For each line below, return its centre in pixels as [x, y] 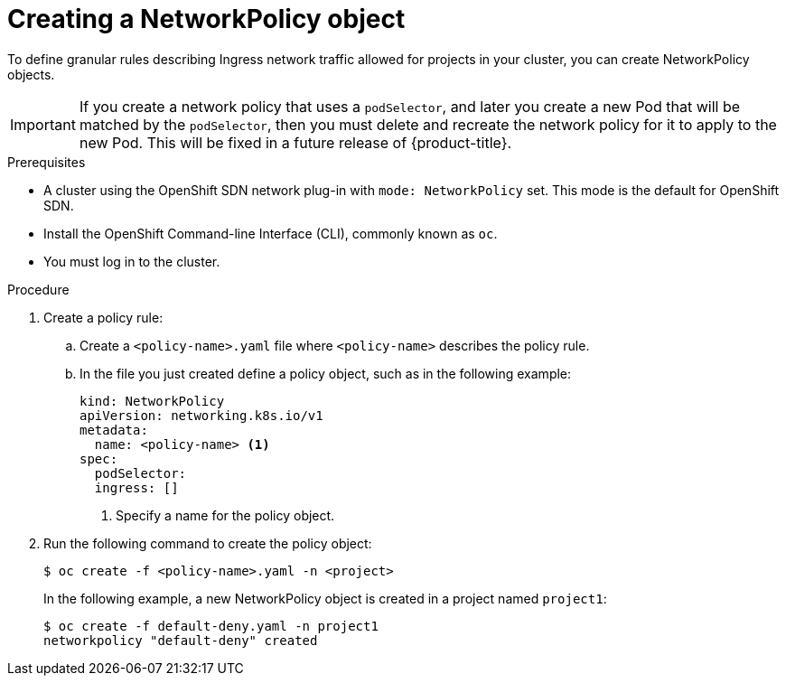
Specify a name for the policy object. [225, 515]
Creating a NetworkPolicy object [206, 19]
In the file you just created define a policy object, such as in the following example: [326, 373]
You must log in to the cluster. [132, 261]
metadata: [114, 430]
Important [43, 124]
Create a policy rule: [103, 317]
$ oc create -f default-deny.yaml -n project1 [211, 626]
